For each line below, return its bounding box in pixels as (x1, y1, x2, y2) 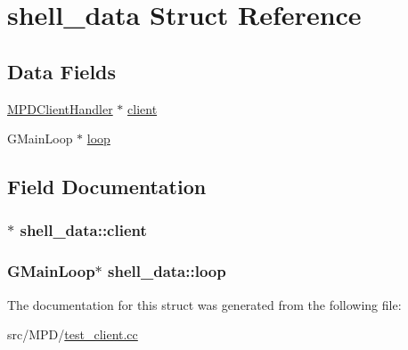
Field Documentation (7, 173, 207, 200)
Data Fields (7, 57, 117, 85)
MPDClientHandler (7, 99, 113, 118)
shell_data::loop (108, 260, 226, 282)
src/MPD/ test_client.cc (7, 325, 138, 344)
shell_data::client (20, 219, 147, 241)
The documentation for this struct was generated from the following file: (7, 295, 402, 313)
